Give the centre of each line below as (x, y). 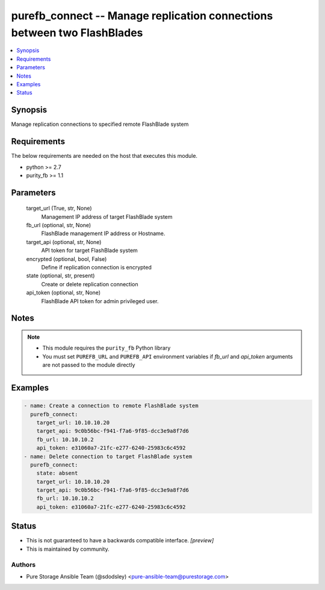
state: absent (57, 473)
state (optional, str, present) (60, 276)
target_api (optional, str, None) (64, 242)
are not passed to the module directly (89, 365)
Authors (23, 565)
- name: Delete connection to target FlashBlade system (108, 456)
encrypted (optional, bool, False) (67, 259)
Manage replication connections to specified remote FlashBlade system (100, 124)
